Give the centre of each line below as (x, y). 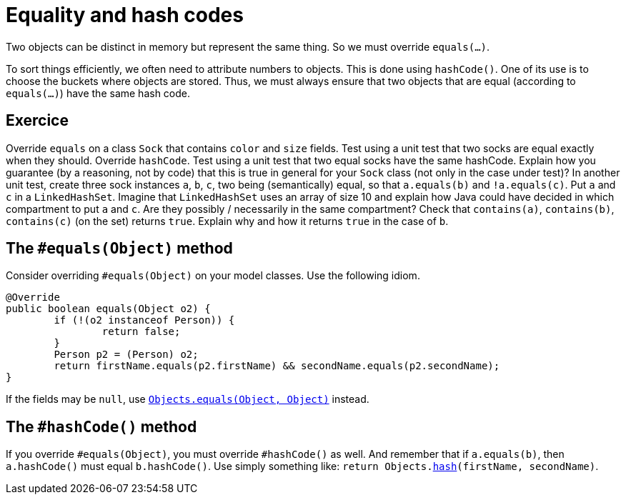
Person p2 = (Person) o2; (126, 355)
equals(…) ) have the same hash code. (98, 93)
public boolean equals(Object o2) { (108, 309)
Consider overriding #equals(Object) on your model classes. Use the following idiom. (213, 276)
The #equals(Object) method (119, 249)
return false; (141, 332)
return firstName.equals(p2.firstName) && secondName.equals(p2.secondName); (277, 366)
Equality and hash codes (125, 15)
